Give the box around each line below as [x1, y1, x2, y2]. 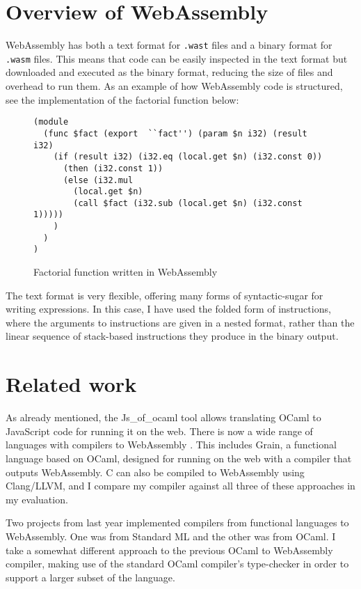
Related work [6, 370, 137, 398]
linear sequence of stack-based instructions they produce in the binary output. [6, 329, 339, 343]
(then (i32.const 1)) [63, 163, 163, 173]
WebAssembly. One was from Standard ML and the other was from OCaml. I [6, 528, 336, 543]
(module [33, 117, 69, 127]
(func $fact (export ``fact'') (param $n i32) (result [43, 128, 307, 139]
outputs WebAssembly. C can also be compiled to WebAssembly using [6, 464, 305, 479]
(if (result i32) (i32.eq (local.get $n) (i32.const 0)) [53, 152, 323, 162]
